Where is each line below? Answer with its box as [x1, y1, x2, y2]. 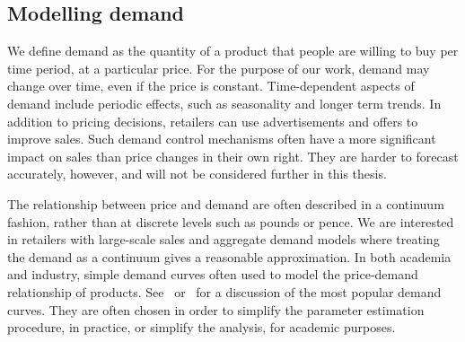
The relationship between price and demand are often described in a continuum [7, 194, 444, 213]
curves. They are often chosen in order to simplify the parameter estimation [7, 300, 425, 319]
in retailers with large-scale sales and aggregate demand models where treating [7, 230, 440, 249]
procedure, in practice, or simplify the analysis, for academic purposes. [7, 318, 396, 337]
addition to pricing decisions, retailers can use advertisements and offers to [7, 111, 418, 130]
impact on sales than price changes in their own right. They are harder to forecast [7, 146, 459, 165]
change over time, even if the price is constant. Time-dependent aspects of [7, 76, 415, 95]
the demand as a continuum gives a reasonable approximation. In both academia [7, 247, 452, 266]
